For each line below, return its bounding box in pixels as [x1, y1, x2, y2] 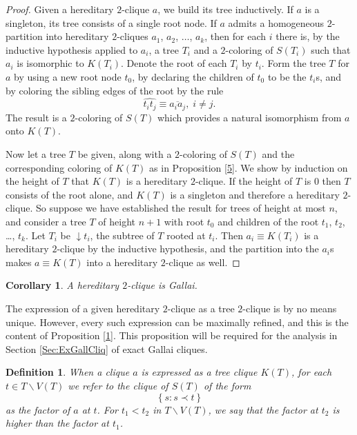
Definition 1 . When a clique [6, 365, 130, 379]
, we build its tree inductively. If [157, 2, 293, 16]
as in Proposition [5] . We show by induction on [149, 160, 348, 174]
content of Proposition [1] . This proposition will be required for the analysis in [6, 328, 338, 343]
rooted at [166, 227, 206, 242]
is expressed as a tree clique [141, 365, 258, 379]
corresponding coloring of [6, 160, 113, 174]
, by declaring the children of [132, 69, 254, 83]
